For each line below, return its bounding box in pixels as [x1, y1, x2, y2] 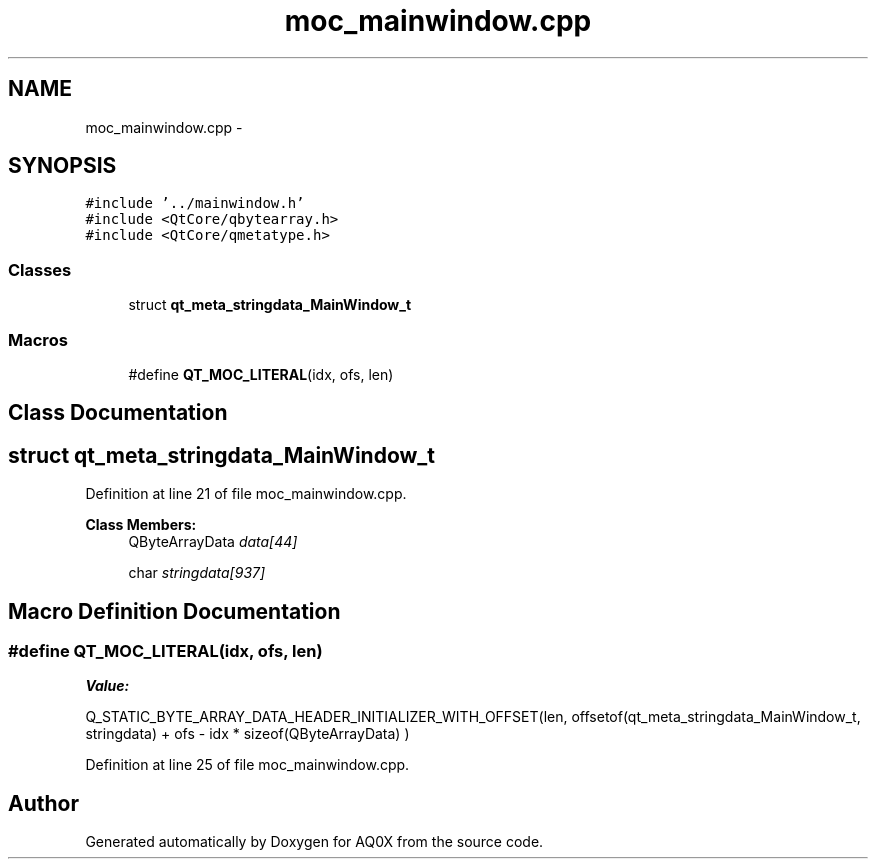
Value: [85, 677, 130, 695]
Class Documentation [8, 400, 228, 426]
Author [8, 790, 79, 816]
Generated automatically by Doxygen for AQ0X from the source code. [85, 833, 544, 851]
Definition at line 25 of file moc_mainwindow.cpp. [85, 756, 410, 774]
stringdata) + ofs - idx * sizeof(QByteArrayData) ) [85, 725, 410, 743]
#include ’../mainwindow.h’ [85, 195, 305, 212]
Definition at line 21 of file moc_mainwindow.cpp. [85, 485, 407, 503]
